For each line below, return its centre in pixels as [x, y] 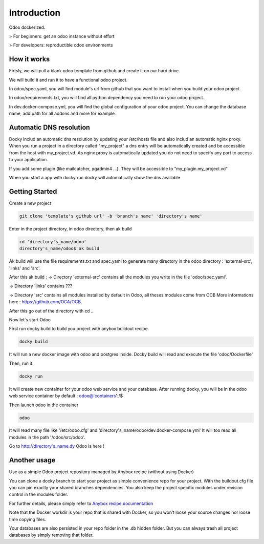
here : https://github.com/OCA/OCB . [46, 302]
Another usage [32, 460]
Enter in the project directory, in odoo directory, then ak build [70, 229]
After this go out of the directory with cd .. [51, 311]
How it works [29, 59]
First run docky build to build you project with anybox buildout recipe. [79, 329]
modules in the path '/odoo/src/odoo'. [47, 437]
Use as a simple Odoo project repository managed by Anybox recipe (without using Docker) [101, 472]
